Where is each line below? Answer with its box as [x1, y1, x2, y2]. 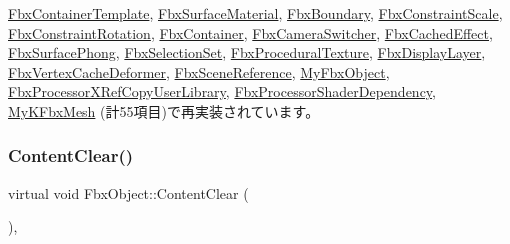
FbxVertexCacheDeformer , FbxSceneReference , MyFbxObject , [8, 61, 390, 82]
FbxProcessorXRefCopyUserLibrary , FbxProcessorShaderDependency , [8, 81, 436, 102]
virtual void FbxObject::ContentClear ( [8, 182, 249, 203]
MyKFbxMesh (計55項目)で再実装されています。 [8, 100, 320, 121]
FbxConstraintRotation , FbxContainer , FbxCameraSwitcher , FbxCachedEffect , [8, 22, 493, 43]
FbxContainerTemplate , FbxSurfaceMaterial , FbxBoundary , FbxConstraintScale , [8, 3, 503, 23]
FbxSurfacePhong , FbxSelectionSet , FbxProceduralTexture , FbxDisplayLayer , [8, 42, 486, 63]
